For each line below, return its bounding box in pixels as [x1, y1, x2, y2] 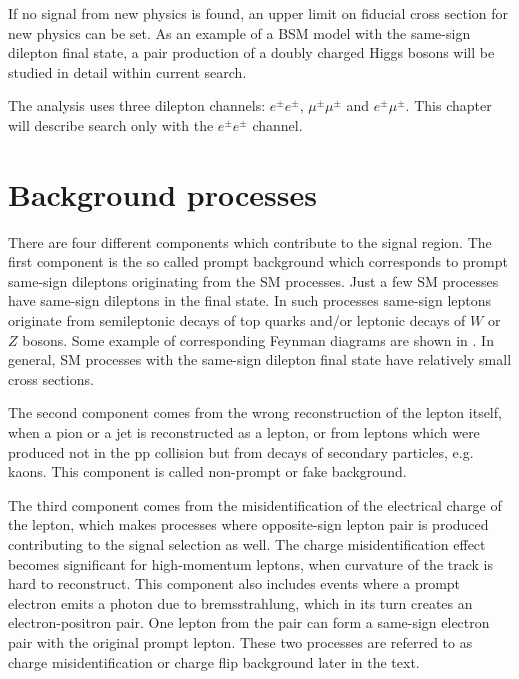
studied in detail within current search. [8, 61, 247, 82]
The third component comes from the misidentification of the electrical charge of [8, 494, 502, 515]
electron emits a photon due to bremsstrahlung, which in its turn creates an [8, 592, 473, 613]
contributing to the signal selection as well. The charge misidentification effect [8, 534, 486, 554]
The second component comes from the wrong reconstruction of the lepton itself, [8, 402, 502, 423]
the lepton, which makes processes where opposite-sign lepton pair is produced [8, 514, 489, 535]
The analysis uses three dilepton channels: [8, 95, 266, 116]
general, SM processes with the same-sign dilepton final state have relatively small [8, 349, 512, 370]
